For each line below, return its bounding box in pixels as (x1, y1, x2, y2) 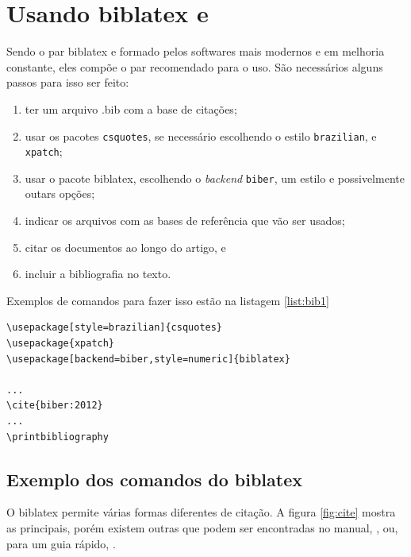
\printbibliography (6, 431, 109, 443)
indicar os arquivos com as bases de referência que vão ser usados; (25, 212, 345, 229)
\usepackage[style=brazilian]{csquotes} (6, 322, 223, 334)
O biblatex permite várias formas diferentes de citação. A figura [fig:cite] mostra (6, 504, 396, 520)
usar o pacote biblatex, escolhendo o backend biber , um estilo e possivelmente (25, 169, 405, 186)
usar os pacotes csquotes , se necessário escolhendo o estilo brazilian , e (25, 127, 377, 144)
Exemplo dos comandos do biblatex (6, 466, 302, 491)
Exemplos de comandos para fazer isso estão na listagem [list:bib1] (6, 292, 329, 308)
